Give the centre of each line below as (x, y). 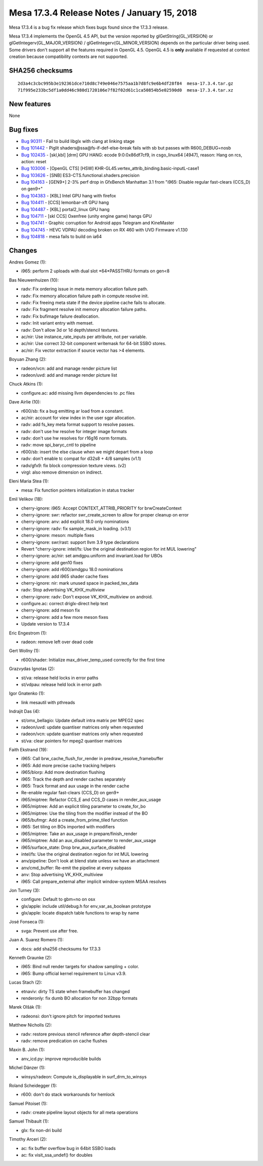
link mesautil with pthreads (48, 702)
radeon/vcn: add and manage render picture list (69, 368)
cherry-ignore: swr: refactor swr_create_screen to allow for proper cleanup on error (105, 515)
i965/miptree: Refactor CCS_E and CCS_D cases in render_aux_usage (91, 800)
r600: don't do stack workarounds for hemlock (68, 1094)
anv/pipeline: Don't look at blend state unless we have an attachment (90, 861)
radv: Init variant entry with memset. (57, 323)
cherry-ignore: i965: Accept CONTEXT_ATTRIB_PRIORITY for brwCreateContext (102, 508)
